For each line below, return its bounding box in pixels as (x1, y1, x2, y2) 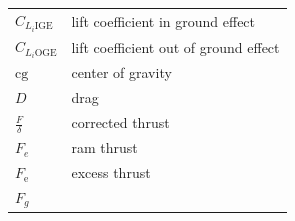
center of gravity (71, 62, 172, 83)
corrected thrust (71, 112, 170, 133)
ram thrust (71, 137, 138, 158)
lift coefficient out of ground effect (71, 36, 280, 57)
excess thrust (71, 162, 151, 183)
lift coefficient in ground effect (71, 10, 256, 31)
